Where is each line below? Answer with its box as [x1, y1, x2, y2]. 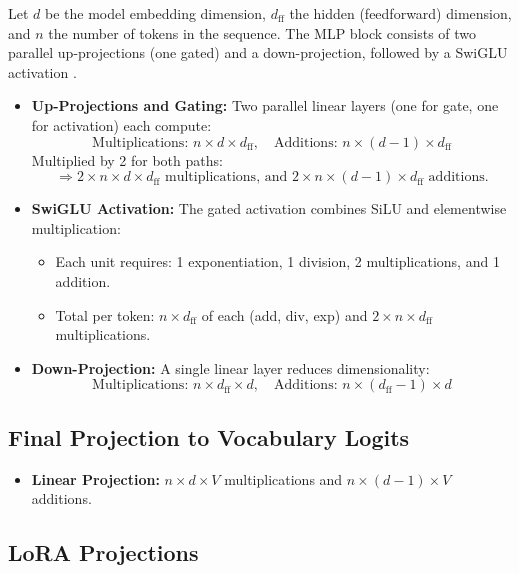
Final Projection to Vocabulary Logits [8, 421, 410, 452]
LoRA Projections [8, 537, 199, 568]
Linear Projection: [31, 468, 160, 489]
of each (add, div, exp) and [201, 304, 368, 325]
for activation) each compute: [31, 114, 212, 135]
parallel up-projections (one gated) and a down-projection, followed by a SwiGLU [8, 42, 508, 63]
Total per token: [55, 304, 155, 325]
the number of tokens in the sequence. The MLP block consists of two [48, 22, 477, 43]
